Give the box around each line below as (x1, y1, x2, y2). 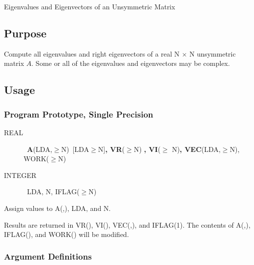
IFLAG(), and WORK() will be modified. (4, 229, 129, 239)
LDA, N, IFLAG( (27, 186, 80, 197)
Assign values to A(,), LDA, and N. (4, 203, 111, 213)
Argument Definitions (4, 250, 92, 262)
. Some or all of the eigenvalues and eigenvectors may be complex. (31, 58, 230, 68)
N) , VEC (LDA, (171, 144, 221, 154)
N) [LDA (61, 144, 89, 154)
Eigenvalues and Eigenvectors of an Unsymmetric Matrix (4, 1, 175, 11)
